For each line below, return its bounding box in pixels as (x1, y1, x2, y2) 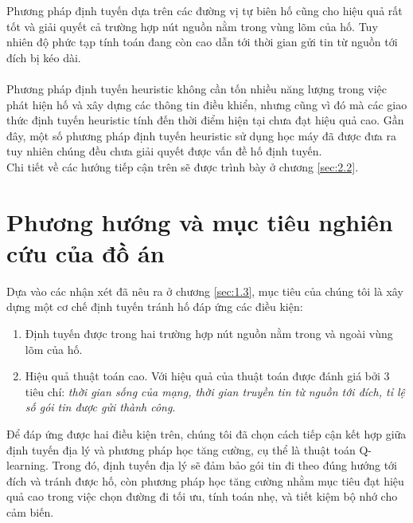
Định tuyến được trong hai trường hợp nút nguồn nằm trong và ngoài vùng (25, 325, 393, 342)
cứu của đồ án (6, 236, 165, 269)
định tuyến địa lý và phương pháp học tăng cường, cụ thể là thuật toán (6, 441, 356, 458)
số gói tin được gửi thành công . (25, 399, 176, 415)
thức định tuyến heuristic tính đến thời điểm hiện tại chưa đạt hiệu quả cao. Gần (6, 112, 404, 128)
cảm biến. (6, 503, 54, 520)
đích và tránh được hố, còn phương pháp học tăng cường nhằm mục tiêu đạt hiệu (6, 472, 404, 489)
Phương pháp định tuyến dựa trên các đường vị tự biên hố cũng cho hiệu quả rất (6, 2, 403, 18)
